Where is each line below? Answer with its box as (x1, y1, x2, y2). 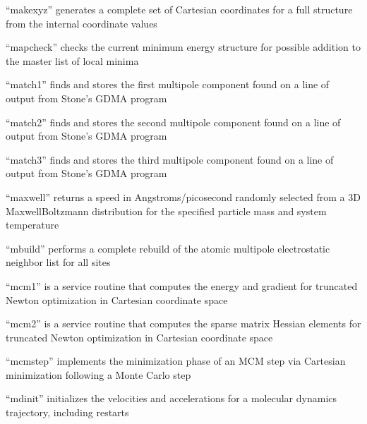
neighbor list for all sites (6, 255, 111, 269)
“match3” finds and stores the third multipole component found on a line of (6, 152, 334, 166)
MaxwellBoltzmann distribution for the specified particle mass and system (6, 203, 327, 218)
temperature (6, 217, 59, 232)
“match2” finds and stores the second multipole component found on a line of (6, 114, 341, 129)
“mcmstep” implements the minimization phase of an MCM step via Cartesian (6, 353, 346, 368)
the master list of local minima (6, 53, 139, 68)
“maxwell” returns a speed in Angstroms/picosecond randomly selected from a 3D (6, 189, 361, 204)
